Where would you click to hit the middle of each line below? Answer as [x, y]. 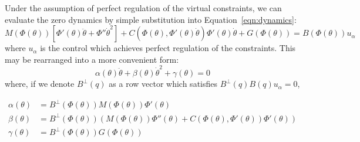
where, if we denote [40, 84]
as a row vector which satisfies [163, 84]
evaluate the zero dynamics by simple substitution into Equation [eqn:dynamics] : [151, 19]
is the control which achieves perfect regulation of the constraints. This [168, 48]
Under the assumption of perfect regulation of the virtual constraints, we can [143, 8]
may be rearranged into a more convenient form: [92, 59]
